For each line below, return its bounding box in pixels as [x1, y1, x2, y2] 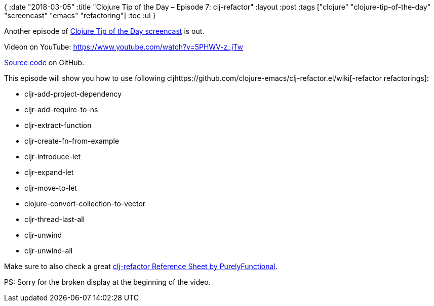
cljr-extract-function [24, 121, 92, 129]
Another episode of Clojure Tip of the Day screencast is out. [4, 27, 205, 35]
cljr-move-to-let [24, 184, 77, 192]
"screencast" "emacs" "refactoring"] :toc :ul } [4, 11, 156, 20]
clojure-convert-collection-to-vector [24, 199, 146, 208]
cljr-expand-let [24, 168, 74, 177]
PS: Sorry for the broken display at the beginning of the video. [4, 278, 211, 286]
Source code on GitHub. [4, 58, 85, 67]
